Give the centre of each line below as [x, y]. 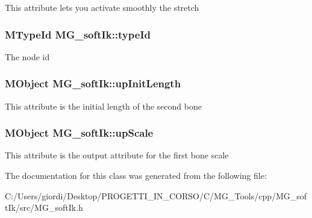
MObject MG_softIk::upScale [79, 133]
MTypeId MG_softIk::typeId [78, 34]
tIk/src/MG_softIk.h [44, 207]
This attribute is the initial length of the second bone [103, 106]
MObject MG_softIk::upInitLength [93, 83]
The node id [27, 56]
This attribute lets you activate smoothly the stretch [102, 7]
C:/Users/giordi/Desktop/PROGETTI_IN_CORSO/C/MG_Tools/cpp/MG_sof [156, 195]
